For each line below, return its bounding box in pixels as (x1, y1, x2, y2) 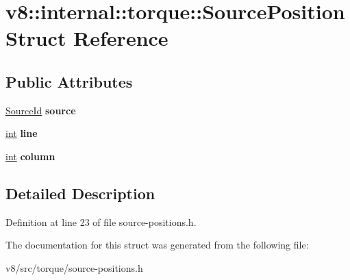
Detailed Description (5, 182, 155, 203)
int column (5, 149, 55, 163)
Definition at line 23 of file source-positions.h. (5, 214, 197, 229)
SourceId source (5, 103, 76, 117)
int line (5, 126, 38, 140)
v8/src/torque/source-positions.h (5, 260, 143, 275)
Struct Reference (5, 24, 168, 52)
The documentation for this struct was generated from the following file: (5, 238, 309, 252)
